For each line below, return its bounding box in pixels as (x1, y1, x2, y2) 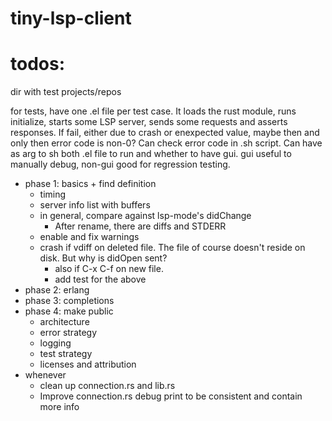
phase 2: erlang (24, 284, 90, 296)
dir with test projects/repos (10, 86, 122, 98)
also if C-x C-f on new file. (54, 263, 164, 275)
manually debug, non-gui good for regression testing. (10, 158, 231, 171)
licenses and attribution (39, 358, 137, 371)
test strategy (39, 348, 93, 360)
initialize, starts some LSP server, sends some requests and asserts (10, 116, 288, 128)
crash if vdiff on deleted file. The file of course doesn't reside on (39, 242, 306, 254)
